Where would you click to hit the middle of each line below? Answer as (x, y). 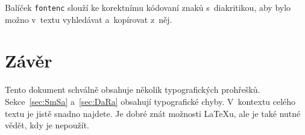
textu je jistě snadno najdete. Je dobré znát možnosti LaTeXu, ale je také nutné (153, 113)
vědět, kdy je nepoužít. (47, 125)
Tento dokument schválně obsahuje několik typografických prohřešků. (133, 89)
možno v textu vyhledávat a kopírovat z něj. (89, 19)
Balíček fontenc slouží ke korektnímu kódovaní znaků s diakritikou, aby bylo (148, 7)
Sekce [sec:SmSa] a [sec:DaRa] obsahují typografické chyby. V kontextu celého (150, 101)
